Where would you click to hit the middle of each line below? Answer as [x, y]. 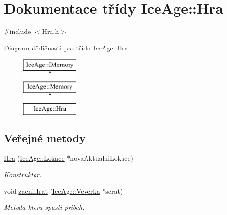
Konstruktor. [23, 174]
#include [17, 31]
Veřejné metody [45, 138]
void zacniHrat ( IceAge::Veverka [52, 190]
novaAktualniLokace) [102, 158]
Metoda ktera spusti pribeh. [44, 207]
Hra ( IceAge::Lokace [34, 158]
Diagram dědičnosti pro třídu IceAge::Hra [66, 47]
